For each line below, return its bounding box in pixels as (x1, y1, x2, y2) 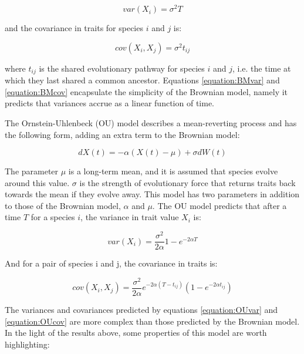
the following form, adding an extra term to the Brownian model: (5, 128, 240, 140)
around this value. (5, 176, 70, 188)
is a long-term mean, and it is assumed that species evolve (68, 165, 278, 177)
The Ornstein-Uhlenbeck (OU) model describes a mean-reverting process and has (5, 116, 297, 129)
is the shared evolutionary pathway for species (39, 62, 205, 74)
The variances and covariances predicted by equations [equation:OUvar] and (5, 303, 278, 315)
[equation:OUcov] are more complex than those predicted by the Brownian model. (5, 315, 300, 327)
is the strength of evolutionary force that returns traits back (79, 176, 296, 188)
